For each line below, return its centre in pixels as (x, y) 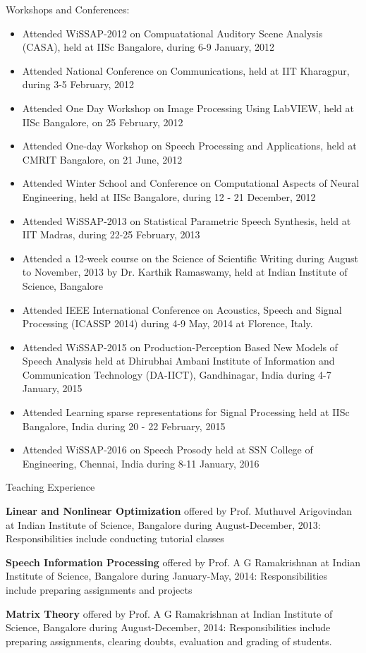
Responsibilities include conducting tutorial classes (115, 538)
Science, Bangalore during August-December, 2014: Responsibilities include (168, 627)
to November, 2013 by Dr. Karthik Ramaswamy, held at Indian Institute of (185, 272)
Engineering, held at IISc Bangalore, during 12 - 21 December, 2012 (169, 196)
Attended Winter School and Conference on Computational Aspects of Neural (191, 183)
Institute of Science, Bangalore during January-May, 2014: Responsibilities (167, 576)
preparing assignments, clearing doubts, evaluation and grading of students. (169, 641)
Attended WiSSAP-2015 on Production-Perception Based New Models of (180, 347)
